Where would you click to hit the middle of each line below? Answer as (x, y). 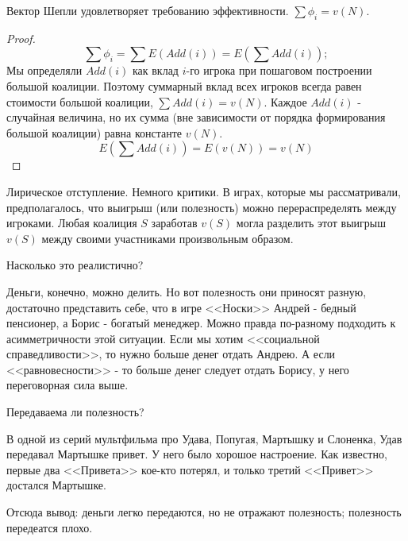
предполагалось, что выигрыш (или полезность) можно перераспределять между (202, 207)
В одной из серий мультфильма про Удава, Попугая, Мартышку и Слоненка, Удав (204, 438)
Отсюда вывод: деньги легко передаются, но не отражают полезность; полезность (204, 512)
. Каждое (285, 101)
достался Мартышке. (56, 485)
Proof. (21, 38)
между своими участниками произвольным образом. (167, 238)
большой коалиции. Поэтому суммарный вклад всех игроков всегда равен (184, 85)
